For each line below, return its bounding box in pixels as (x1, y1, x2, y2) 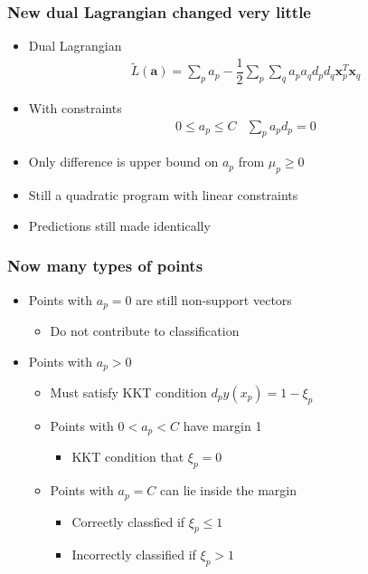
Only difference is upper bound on (28, 152, 219, 171)
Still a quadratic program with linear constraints (28, 186, 298, 205)
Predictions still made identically (28, 215, 211, 234)
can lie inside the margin (160, 481, 297, 500)
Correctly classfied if (71, 512, 185, 531)
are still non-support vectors (136, 290, 292, 309)
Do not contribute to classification (50, 320, 240, 340)
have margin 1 (183, 416, 262, 435)
